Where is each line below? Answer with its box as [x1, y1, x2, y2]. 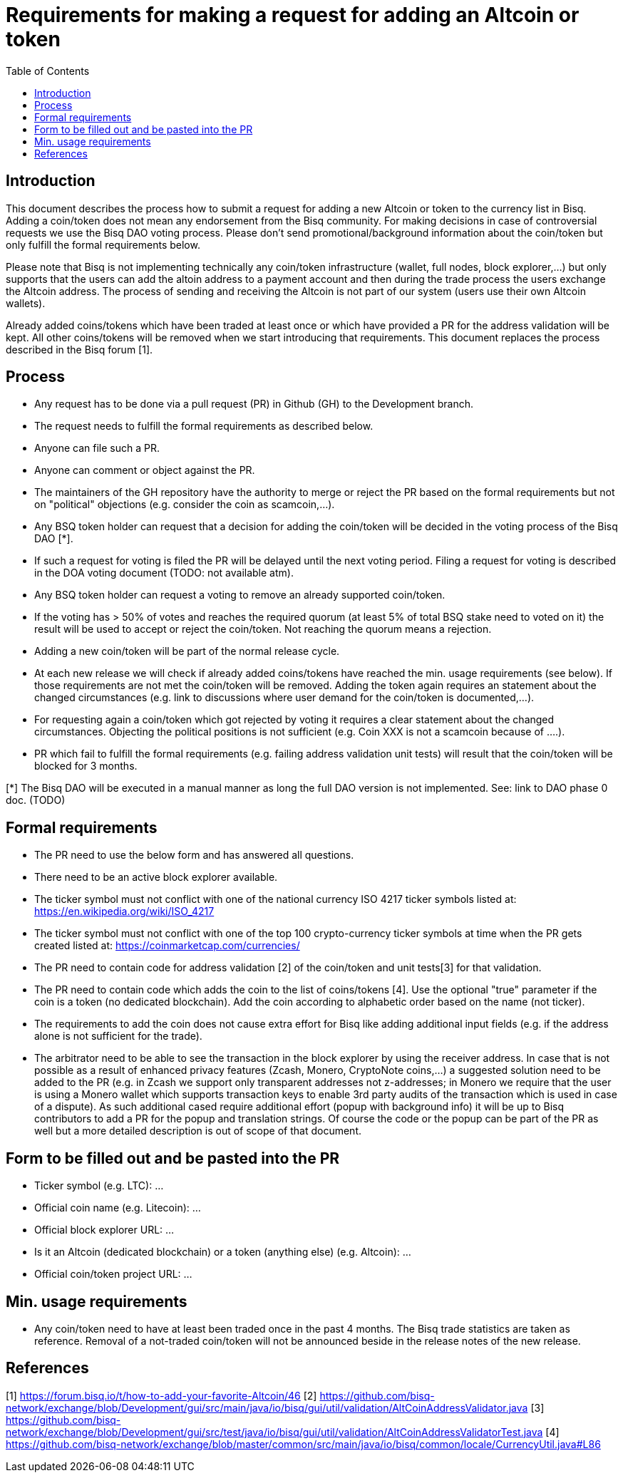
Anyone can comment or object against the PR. [34, 464, 255, 477]
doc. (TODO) [6, 794, 66, 807]
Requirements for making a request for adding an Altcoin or [6, 3, 580, 27]
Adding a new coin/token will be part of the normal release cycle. [34, 645, 340, 658]
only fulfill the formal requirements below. [6, 238, 200, 251]
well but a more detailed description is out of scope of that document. [34, 1125, 361, 1137]
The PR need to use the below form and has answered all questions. [34, 849, 354, 862]
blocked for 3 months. [34, 760, 138, 772]
